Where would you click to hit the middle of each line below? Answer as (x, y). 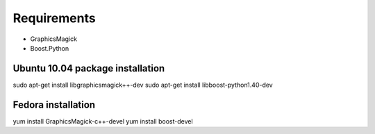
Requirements (55, 18)
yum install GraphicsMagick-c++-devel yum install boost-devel (103, 121)
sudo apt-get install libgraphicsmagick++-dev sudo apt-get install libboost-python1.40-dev (143, 85)
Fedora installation (54, 104)
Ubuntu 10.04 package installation (89, 68)
